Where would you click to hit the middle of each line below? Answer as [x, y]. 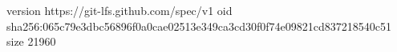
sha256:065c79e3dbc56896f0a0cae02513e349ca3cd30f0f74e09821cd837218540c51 [199, 26]
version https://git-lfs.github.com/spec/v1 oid [120, 10]
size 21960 [31, 41]
